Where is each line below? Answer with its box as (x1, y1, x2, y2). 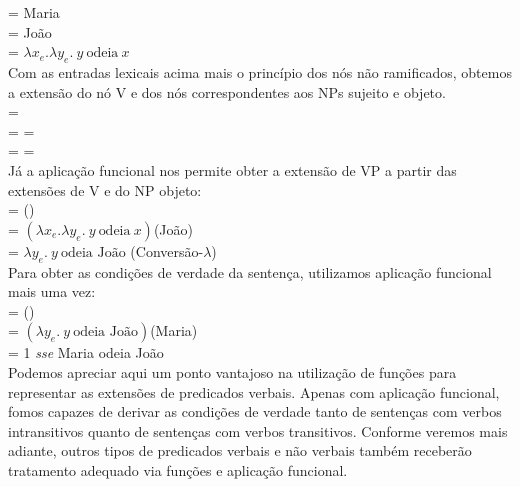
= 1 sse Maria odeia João (8, 342, 164, 363)
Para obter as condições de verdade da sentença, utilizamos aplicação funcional (8, 261, 492, 282)
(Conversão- (130, 240, 204, 261)
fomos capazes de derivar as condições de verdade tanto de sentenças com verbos (8, 401, 502, 422)
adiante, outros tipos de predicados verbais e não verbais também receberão (8, 440, 472, 461)
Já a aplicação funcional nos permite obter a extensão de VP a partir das (8, 159, 457, 180)
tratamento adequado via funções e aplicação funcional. (8, 459, 348, 480)
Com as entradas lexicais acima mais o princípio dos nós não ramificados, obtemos (8, 61, 512, 82)
